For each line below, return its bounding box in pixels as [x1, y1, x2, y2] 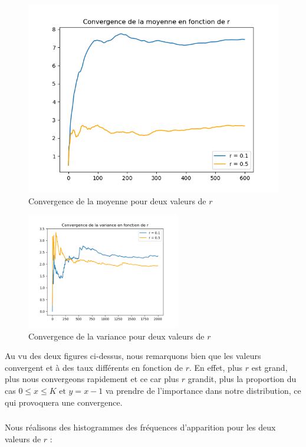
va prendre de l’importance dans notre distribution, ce [105, 384, 301, 396]
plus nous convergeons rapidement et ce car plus [5, 373, 179, 385]
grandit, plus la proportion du [187, 373, 297, 385]
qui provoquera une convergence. [5, 396, 123, 408]
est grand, [251, 361, 288, 373]
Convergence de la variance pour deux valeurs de [28, 329, 205, 342]
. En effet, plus [189, 361, 243, 373]
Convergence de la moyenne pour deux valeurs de [28, 194, 206, 207]
